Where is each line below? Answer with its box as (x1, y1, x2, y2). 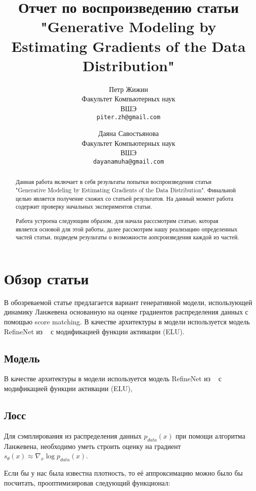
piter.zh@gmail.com (96, 114, 161, 121)
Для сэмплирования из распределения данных (4, 430, 142, 441)
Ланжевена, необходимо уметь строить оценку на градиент (4, 441, 181, 451)
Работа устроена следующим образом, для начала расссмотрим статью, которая (15, 216, 218, 224)
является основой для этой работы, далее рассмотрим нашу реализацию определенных (15, 224, 238, 233)
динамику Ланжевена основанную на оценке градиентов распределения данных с (4, 307, 249, 317)
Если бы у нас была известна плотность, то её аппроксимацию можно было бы (4, 467, 243, 478)
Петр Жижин (109, 84, 148, 94)
